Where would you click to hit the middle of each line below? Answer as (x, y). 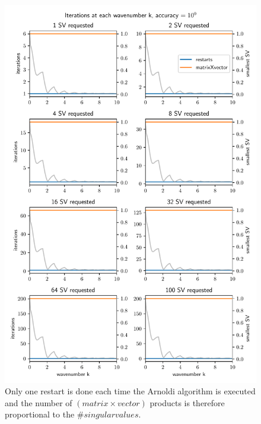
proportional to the (40, 414)
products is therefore (187, 402)
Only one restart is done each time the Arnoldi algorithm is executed (130, 391)
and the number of (39, 402)
